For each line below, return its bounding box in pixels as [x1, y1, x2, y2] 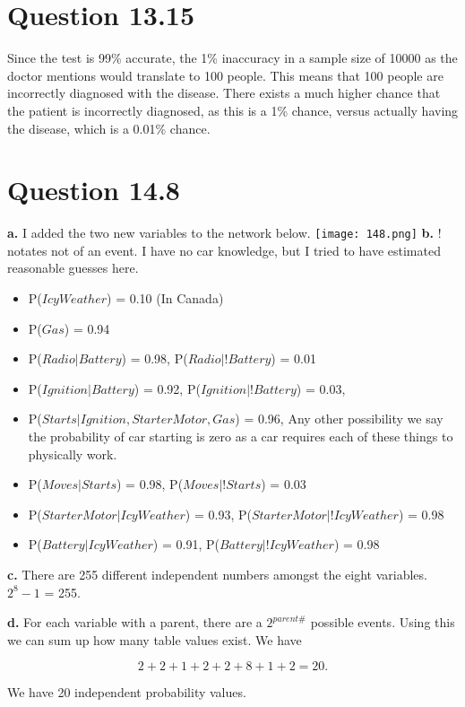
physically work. [28, 444, 117, 463]
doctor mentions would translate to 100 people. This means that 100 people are [7, 65, 443, 84]
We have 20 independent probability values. [7, 683, 246, 702]
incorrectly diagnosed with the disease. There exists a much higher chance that [7, 83, 441, 102]
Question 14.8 [7, 171, 180, 208]
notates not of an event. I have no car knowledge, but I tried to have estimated [7, 240, 441, 259]
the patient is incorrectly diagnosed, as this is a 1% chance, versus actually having [7, 100, 459, 119]
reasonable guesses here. [7, 258, 139, 277]
